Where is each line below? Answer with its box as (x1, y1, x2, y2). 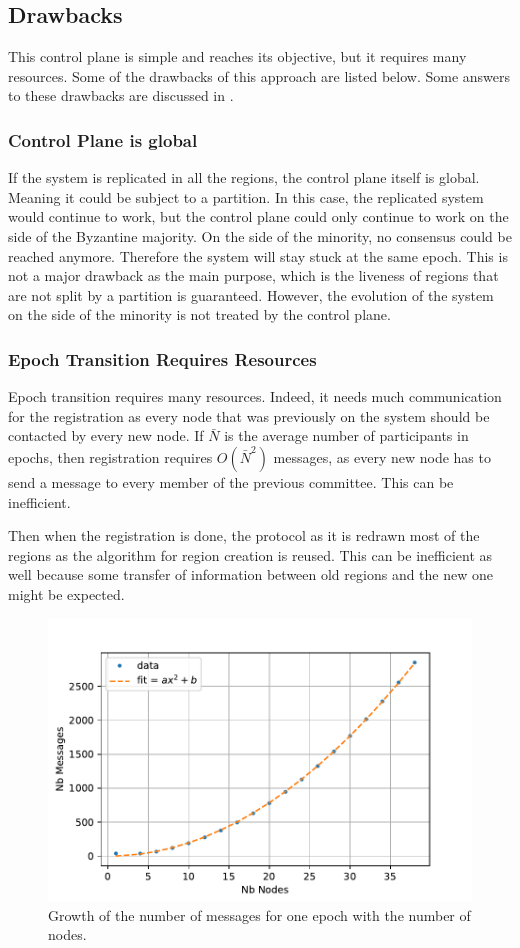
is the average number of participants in (224, 425, 469, 446)
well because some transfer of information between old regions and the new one (8, 564, 493, 585)
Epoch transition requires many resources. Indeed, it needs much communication (8, 386, 502, 407)
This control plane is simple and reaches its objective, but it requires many (8, 46, 467, 67)
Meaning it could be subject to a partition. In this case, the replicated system (8, 186, 484, 207)
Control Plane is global (8, 127, 198, 152)
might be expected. (8, 583, 125, 604)
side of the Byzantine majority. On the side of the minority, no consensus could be (8, 225, 512, 246)
